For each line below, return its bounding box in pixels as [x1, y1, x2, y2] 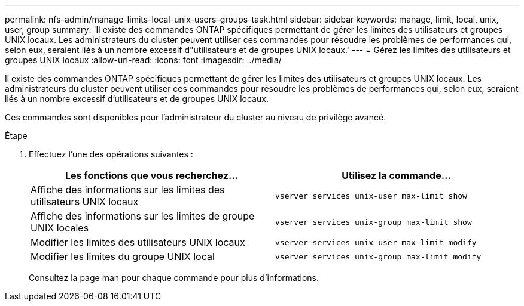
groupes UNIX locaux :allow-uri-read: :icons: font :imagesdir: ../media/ [5, 55, 282, 65]
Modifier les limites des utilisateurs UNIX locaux [31, 236, 245, 248]
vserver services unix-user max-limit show [275, 191, 467, 200]
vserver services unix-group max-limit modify [275, 252, 482, 261]
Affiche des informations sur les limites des [31, 184, 225, 196]
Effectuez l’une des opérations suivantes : [29, 149, 193, 159]
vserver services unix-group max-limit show [275, 217, 472, 227]
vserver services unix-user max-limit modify [275, 237, 477, 247]
